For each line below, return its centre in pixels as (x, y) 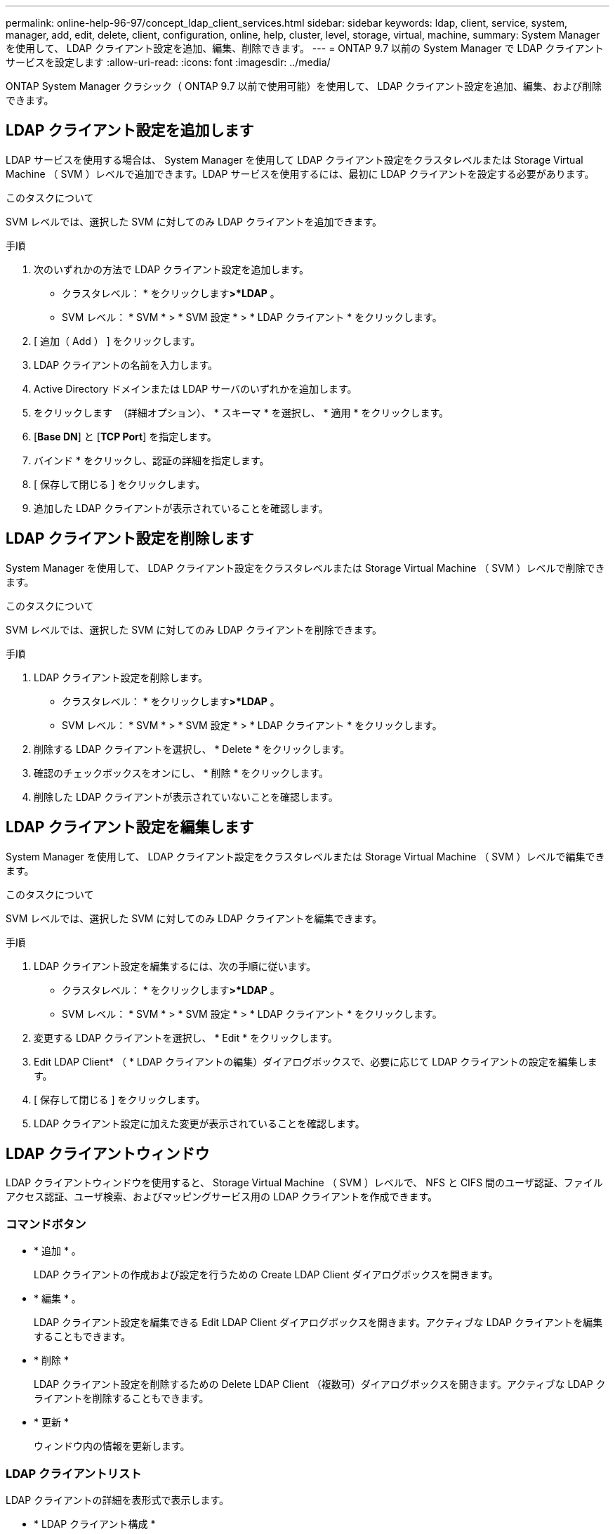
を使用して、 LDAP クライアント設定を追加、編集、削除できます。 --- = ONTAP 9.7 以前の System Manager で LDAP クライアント (305, 48)
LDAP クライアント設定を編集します (130, 827)
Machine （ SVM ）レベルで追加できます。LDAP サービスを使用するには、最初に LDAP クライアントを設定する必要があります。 (300, 173)
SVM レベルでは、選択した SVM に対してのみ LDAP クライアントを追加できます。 (194, 221)
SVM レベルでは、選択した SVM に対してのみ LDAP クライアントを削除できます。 (194, 629)
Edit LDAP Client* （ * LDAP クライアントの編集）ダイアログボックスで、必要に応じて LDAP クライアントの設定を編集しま (316, 1061)
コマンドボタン (46, 1224)
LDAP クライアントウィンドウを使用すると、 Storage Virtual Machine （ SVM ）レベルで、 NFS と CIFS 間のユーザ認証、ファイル (304, 1183)
